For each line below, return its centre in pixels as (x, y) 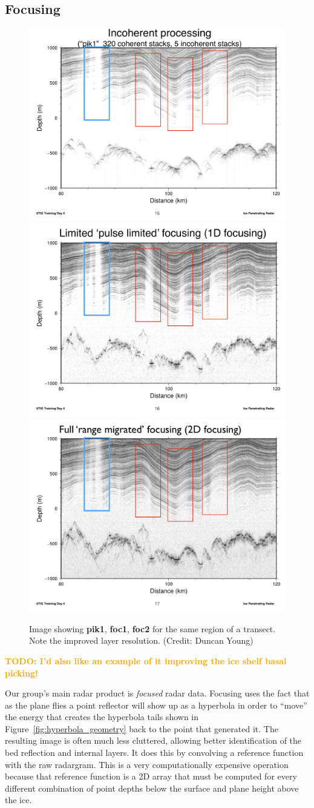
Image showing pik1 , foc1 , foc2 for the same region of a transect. (152, 628)
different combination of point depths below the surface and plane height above (152, 788)
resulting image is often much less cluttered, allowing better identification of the (153, 740)
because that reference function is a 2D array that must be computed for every (151, 776)
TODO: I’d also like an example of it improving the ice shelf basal (146, 660)
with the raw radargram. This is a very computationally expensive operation (147, 764)
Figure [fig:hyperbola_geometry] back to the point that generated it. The (142, 728)
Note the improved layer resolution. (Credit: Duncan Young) (141, 640)
